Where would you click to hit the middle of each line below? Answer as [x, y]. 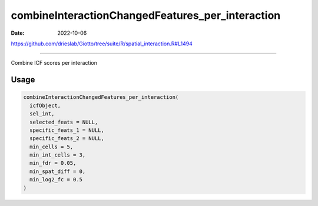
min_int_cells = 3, [58, 155]
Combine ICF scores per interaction [54, 63]
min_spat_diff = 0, [58, 171]
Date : [18, 33]
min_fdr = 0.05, [53, 163]
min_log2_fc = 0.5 [56, 180]
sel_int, [42, 114]
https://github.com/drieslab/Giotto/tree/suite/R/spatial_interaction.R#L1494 [102, 44]
